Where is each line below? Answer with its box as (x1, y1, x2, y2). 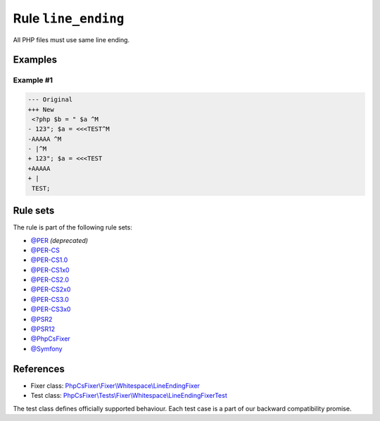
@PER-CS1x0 (30, 265, 70, 274)
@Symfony (30, 344, 63, 353)
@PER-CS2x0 (30, 285, 71, 294)
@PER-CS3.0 (30, 295, 70, 303)
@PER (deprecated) (30, 236, 88, 244)
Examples (13, 54, 58, 66)
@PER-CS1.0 (30, 256, 68, 264)
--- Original (27, 96, 73, 103)
